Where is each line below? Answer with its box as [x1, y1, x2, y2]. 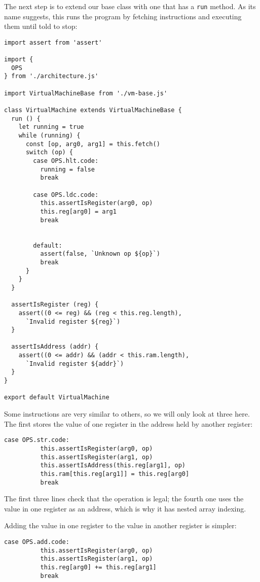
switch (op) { [25, 149, 73, 156]
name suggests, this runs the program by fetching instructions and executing [4, 11, 242, 21]
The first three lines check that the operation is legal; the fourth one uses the [4, 493, 244, 504]
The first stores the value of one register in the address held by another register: [4, 418, 253, 429]
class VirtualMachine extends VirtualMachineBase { [4, 107, 182, 114]
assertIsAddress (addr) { [11, 343, 99, 351]
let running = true [18, 123, 84, 131]
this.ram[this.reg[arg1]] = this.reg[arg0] [40, 470, 190, 477]
